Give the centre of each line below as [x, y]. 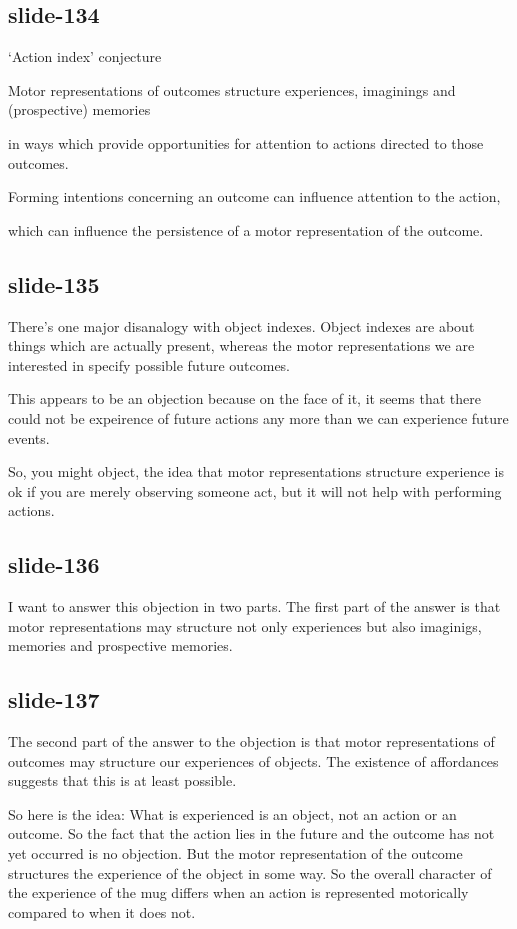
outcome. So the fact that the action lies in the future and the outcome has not [251, 833]
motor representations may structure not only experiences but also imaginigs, [245, 625]
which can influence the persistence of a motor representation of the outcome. [246, 229]
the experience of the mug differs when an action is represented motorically [238, 892]
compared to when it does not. [102, 911]
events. [29, 437]
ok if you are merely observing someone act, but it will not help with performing [255, 490]
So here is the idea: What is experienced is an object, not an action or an [232, 813]
